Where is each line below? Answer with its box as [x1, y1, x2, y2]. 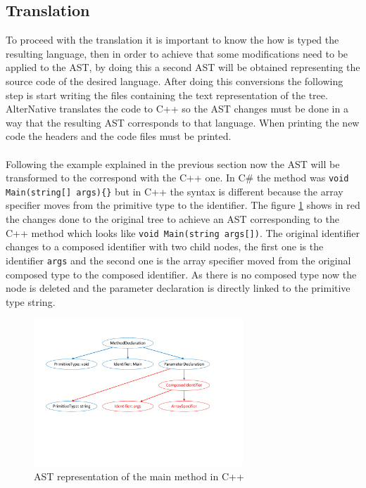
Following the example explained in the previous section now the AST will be [6, 156, 340, 171]
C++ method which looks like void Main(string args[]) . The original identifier [6, 225, 360, 240]
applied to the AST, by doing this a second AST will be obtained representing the [6, 60, 360, 75]
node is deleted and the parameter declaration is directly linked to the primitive [6, 281, 351, 295]
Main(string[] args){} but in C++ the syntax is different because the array [6, 184, 343, 198]
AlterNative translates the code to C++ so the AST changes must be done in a [6, 101, 348, 116]
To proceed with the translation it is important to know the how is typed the [6, 32, 339, 47]
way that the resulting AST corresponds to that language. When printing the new [6, 115, 360, 129]
